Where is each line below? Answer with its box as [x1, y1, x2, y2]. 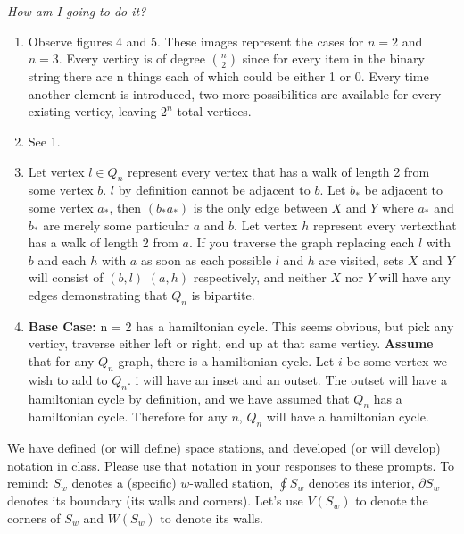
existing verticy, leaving [28, 102, 157, 121]
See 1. [28, 131, 61, 150]
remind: [7, 473, 49, 492]
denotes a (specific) [71, 473, 177, 492]
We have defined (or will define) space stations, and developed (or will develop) [7, 438, 441, 457]
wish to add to [28, 370, 108, 388]
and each [37, 250, 87, 269]
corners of [7, 508, 61, 527]
